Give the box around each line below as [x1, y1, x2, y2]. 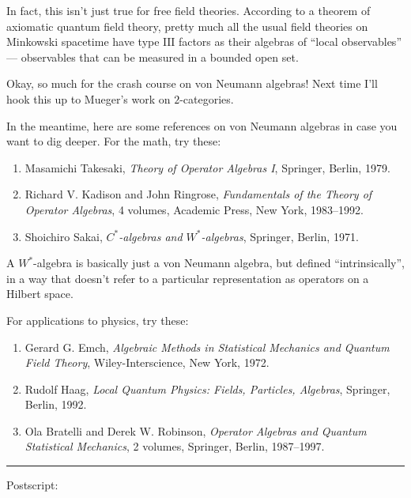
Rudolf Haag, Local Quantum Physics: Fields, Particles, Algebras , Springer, [25, 380, 390, 397]
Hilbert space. [6, 285, 74, 302]
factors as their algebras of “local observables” [178, 33, 402, 50]
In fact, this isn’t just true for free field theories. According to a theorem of [6, 2, 371, 18]
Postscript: [6, 477, 58, 493]
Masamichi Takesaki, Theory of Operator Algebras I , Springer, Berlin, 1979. [25, 159, 390, 175]
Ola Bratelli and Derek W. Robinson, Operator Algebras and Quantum [25, 422, 367, 439]
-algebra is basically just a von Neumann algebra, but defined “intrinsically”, [33, 255, 405, 271]
